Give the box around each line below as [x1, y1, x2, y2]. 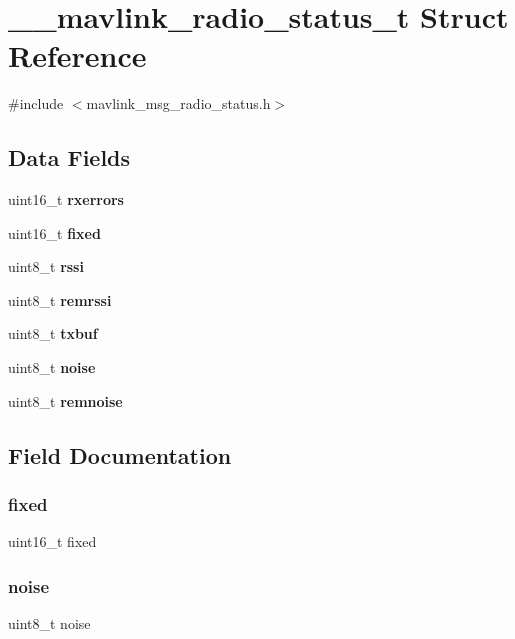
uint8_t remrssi [8, 289, 112, 310]
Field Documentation [8, 439, 232, 470]
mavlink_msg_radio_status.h [86, 93, 271, 114]
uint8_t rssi [8, 256, 84, 277]
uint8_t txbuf [8, 323, 98, 344]
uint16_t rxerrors [8, 189, 124, 210]
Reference [8, 35, 147, 76]
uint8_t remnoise [8, 390, 123, 411]
